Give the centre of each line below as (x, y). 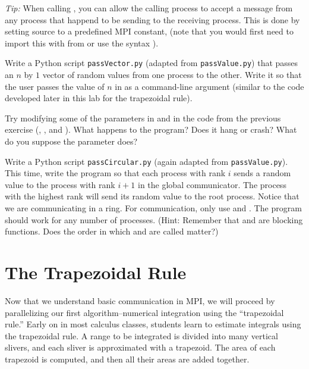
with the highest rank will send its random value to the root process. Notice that (152, 196)
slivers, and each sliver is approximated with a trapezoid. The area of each (140, 347)
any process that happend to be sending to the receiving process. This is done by (152, 19)
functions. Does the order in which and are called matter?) (112, 231)
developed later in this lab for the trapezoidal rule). (99, 98)
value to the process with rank (60, 184)
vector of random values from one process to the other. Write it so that (172, 75)
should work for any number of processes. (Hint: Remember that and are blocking (154, 219)
